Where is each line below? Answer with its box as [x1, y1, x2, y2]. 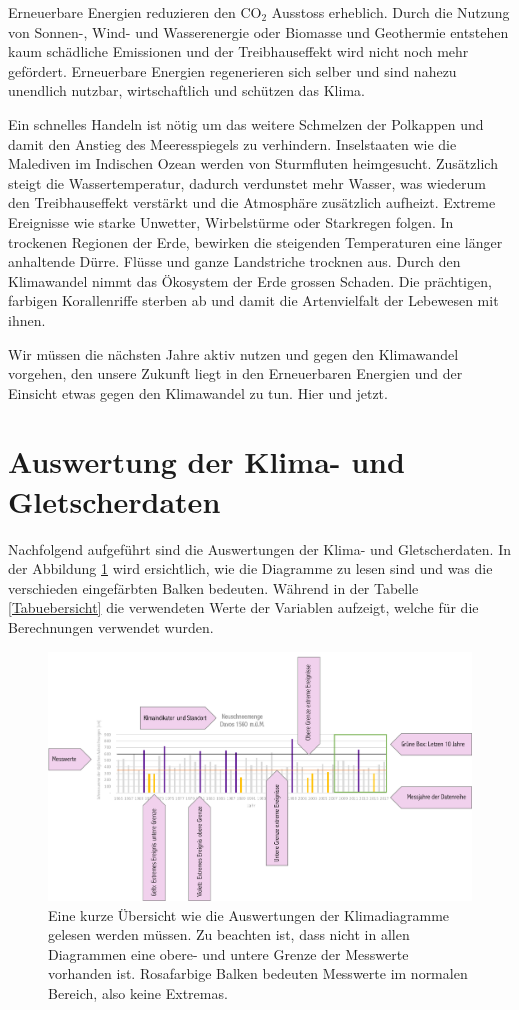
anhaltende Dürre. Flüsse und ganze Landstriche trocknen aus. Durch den [8, 251, 461, 272]
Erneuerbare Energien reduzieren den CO [8, 2, 262, 22]
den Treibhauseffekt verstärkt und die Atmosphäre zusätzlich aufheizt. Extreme [8, 192, 496, 213]
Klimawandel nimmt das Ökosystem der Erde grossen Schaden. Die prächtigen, [8, 270, 492, 291]
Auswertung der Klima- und [8, 441, 405, 482]
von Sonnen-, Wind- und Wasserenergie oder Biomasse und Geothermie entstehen [8, 21, 509, 42]
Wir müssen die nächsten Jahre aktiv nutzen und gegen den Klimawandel [8, 343, 459, 364]
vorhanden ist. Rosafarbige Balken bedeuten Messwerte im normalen [48, 963, 468, 984]
